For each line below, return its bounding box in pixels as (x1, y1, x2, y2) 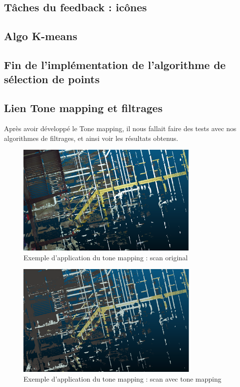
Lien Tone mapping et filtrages (4, 100, 163, 115)
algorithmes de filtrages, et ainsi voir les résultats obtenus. (4, 133, 178, 143)
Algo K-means (4, 28, 77, 44)
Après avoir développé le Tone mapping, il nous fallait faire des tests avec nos (4, 123, 237, 133)
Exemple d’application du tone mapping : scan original (23, 252, 188, 262)
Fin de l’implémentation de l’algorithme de (4, 57, 226, 72)
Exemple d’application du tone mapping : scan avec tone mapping (23, 374, 221, 384)
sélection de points (4, 71, 100, 87)
